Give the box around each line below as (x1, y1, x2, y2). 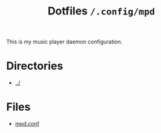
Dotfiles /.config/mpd (47, 4, 156, 18)
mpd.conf (14, 120, 40, 128)
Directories (6, 59, 63, 73)
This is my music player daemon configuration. (6, 38, 122, 46)
